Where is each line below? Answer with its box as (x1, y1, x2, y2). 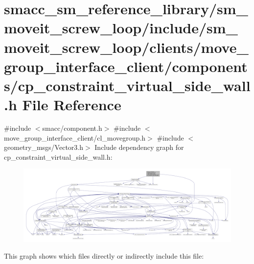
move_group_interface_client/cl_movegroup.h (4, 132, 146, 143)
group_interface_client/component (4, 56, 248, 76)
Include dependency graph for (94, 142, 184, 152)
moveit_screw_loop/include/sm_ (4, 18, 238, 38)
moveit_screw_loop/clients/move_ (4, 37, 249, 57)
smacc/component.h (42, 123, 102, 133)
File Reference (22, 95, 121, 115)
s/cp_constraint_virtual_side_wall (4, 75, 251, 95)
